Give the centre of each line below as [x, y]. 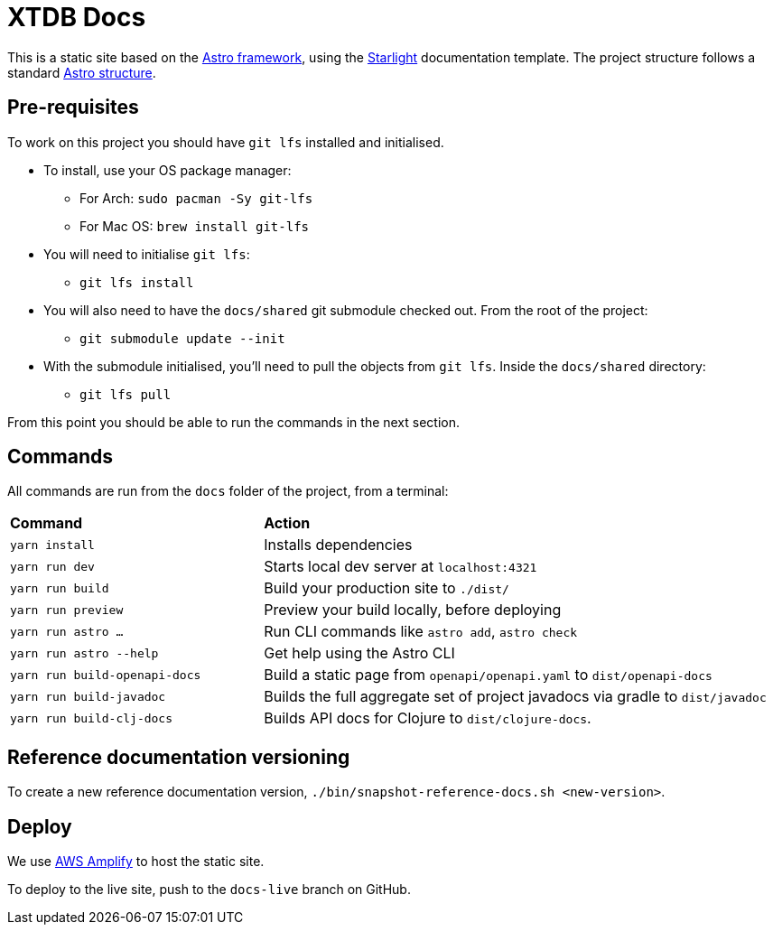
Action [287, 523]
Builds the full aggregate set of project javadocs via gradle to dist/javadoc [515, 697]
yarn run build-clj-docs [92, 718]
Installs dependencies [338, 545]
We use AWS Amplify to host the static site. [136, 862]
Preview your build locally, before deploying [413, 610]
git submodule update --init [182, 338]
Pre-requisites [73, 107]
